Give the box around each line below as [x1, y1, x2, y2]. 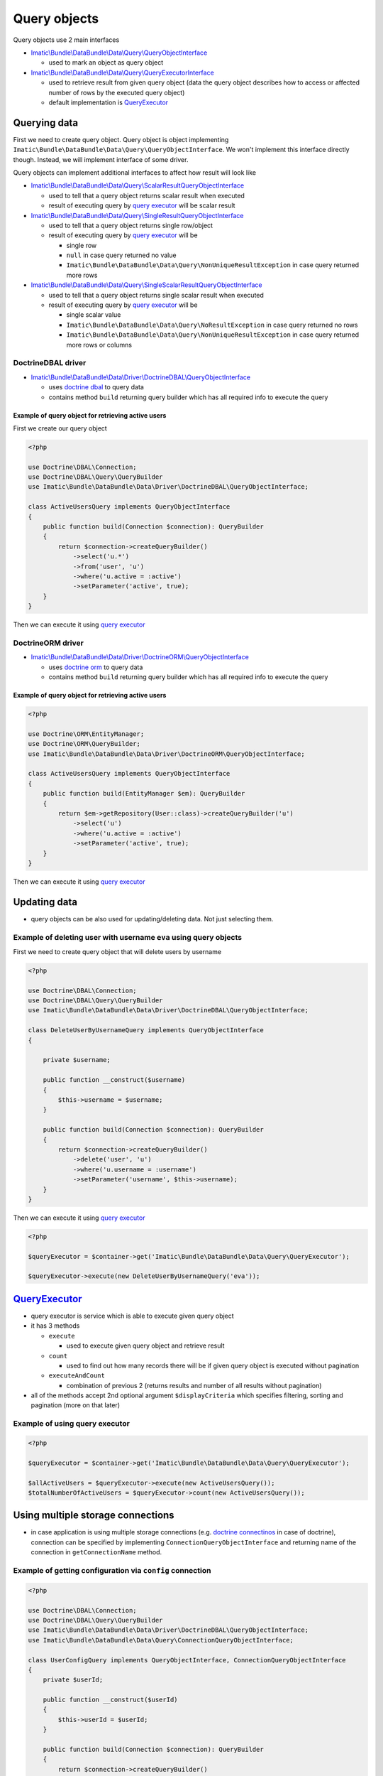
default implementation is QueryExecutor [48, 98, 169, 107]
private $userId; [43, 1676, 104, 1684]
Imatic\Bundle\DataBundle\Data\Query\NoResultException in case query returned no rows [66, 320, 358, 329]
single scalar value [66, 310, 121, 319]
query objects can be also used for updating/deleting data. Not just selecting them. [30, 914, 274, 923]
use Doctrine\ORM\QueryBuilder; [28, 740, 141, 748]
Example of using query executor [13, 1419, 131, 1429]
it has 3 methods [30, 1321, 80, 1330]
